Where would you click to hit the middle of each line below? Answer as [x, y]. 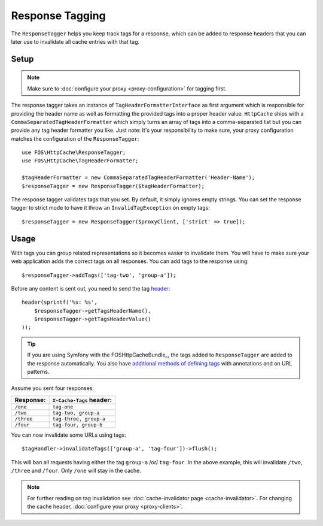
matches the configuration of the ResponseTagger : [75, 138]
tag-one [63, 406]
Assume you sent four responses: [53, 388]
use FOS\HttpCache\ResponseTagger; [74, 152]
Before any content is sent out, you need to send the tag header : [91, 288]
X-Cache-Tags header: [82, 400]
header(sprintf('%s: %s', [60, 302]
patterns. [38, 372]
